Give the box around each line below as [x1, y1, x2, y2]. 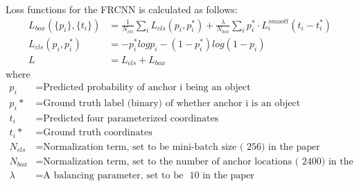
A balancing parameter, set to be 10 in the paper [43, 170, 254, 180]
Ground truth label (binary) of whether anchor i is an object [43, 98, 301, 108]
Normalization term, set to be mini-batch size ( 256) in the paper [43, 142, 320, 152]
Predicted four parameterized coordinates [43, 113, 219, 124]
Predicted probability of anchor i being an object [43, 82, 251, 92]
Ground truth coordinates [43, 128, 152, 138]
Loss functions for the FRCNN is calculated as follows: [6, 2, 238, 16]
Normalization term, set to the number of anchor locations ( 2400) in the [43, 156, 353, 167]
